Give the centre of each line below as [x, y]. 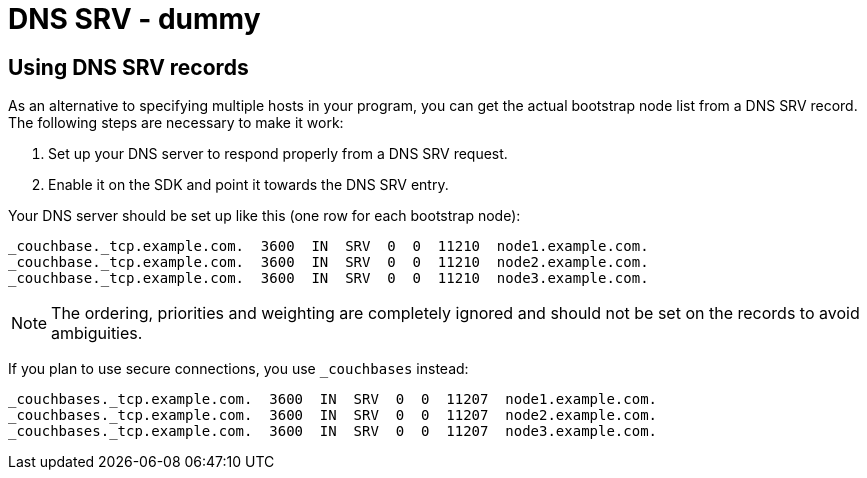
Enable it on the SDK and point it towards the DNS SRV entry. [248, 185]
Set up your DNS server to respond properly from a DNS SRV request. [278, 154]
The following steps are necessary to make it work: [176, 123]
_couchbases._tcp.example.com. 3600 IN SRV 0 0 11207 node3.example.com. [333, 431]
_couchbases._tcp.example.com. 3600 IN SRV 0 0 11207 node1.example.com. [333, 399]
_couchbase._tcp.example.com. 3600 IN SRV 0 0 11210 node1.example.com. [328, 246]
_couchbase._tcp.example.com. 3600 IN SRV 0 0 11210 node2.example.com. [328, 262]
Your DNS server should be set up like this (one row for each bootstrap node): [264, 216]
